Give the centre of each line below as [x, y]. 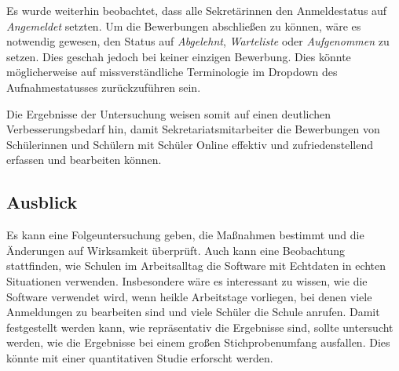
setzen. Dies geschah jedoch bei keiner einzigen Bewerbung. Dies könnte [179, 56]
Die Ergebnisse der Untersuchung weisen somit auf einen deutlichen [169, 113]
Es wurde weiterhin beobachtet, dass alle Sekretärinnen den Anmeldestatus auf [197, 10]
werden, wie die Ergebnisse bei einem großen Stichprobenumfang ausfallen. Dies [198, 342]
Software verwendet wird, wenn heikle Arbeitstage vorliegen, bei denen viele [189, 296]
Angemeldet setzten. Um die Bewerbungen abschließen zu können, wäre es [184, 25]
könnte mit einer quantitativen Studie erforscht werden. [140, 357]
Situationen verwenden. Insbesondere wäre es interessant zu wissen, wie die [187, 280]
